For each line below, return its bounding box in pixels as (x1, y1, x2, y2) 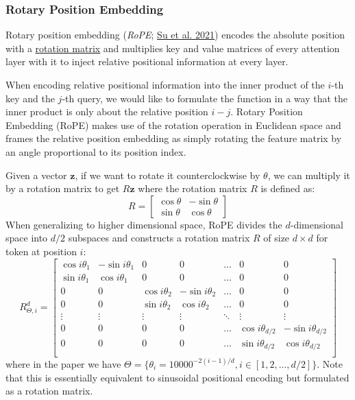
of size (263, 231, 290, 245)
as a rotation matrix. (5, 384, 93, 398)
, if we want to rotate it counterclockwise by (75, 167, 260, 182)
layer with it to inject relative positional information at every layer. (5, 54, 289, 69)
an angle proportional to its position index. (5, 144, 186, 158)
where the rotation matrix (138, 181, 247, 196)
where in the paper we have (5, 356, 121, 370)
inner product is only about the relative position (5, 104, 208, 119)
